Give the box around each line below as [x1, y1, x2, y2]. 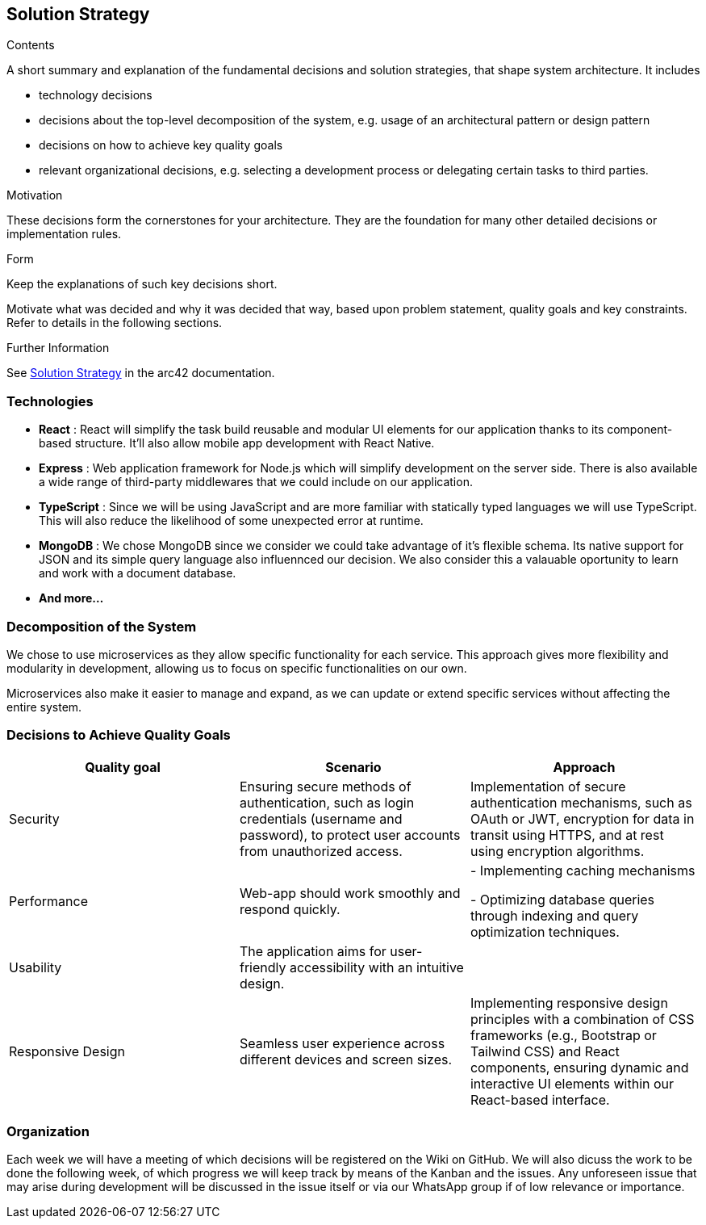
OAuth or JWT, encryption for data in [470, 810, 695, 827]
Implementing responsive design [470, 994, 668, 1011]
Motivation [6, 188, 63, 203]
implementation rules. [6, 227, 122, 241]
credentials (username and [239, 810, 403, 827]
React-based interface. [470, 1091, 610, 1108]
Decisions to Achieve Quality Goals [6, 727, 231, 744]
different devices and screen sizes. [239, 1051, 453, 1068]
